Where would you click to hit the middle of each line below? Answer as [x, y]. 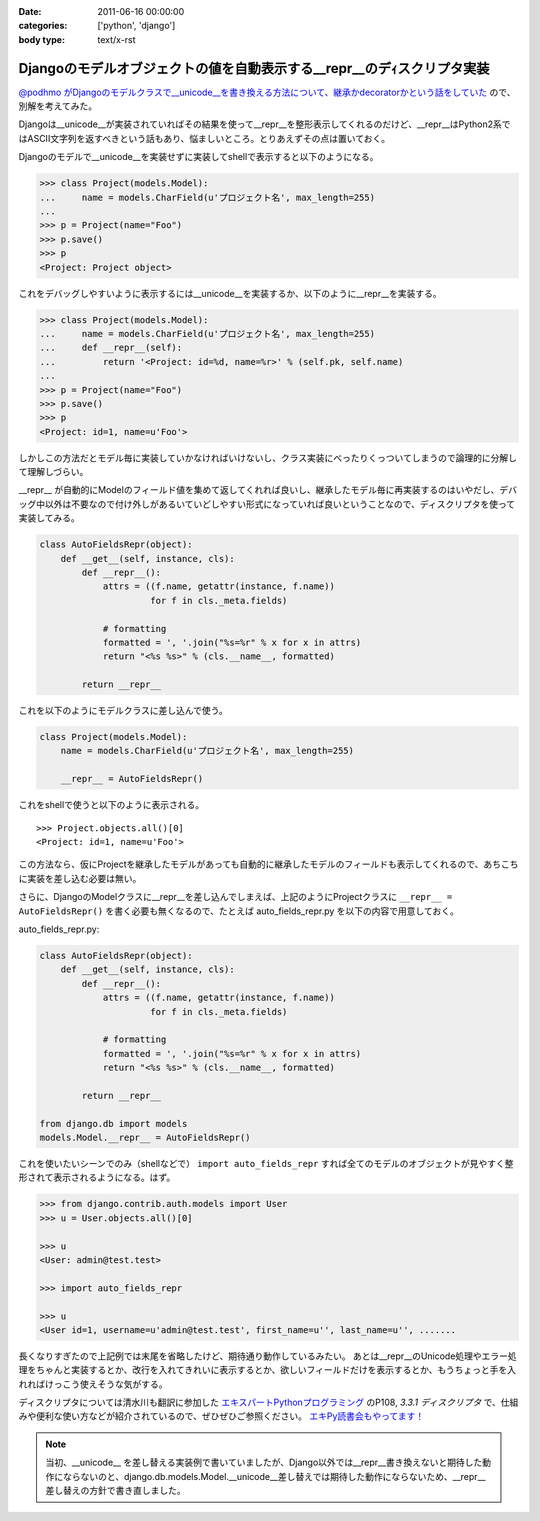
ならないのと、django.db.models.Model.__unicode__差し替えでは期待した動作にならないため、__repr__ [274, 1476]
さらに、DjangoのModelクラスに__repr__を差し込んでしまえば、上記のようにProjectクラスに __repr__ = [235, 897]
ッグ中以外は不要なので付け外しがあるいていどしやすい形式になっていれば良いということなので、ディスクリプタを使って [267, 504]
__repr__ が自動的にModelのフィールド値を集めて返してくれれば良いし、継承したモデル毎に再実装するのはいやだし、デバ [268, 490]
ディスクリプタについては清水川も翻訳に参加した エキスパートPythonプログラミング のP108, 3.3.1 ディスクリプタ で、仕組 [268, 1402]
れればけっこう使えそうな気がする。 [93, 1384]
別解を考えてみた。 [58, 106]
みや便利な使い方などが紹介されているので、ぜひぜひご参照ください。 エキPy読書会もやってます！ [221, 1416]
